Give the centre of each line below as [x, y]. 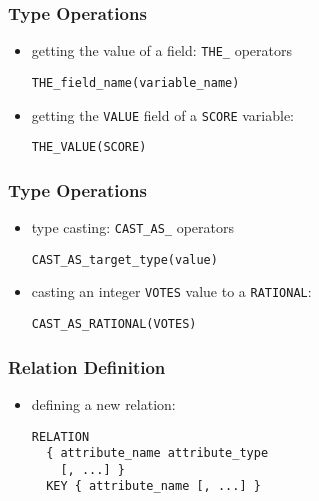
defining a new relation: [103, 403]
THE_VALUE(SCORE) [89, 147]
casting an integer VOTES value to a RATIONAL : [171, 291]
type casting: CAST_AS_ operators [132, 227]
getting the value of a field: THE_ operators [161, 50]
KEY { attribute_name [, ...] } [153, 486]
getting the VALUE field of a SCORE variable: [162, 114]
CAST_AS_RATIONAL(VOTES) [114, 324]
